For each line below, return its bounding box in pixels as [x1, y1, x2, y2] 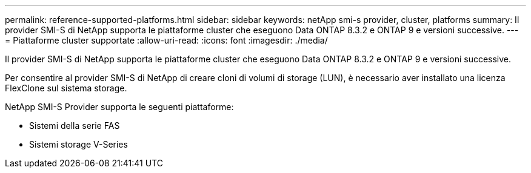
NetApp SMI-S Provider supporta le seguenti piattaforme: [5, 102, 234, 112]
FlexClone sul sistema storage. [5, 83, 127, 93]
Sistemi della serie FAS [29, 120, 120, 131]
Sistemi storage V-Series [29, 139, 128, 149]
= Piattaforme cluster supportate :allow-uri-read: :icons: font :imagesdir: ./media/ [5, 35, 328, 45]
